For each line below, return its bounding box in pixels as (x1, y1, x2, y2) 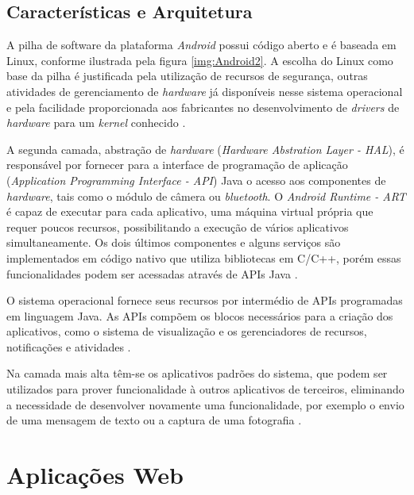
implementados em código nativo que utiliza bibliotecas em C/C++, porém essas (6, 249, 401, 266)
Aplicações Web (6, 459, 184, 491)
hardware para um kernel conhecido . (6, 114, 186, 131)
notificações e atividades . (6, 338, 131, 355)
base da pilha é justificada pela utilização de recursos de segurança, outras (6, 67, 368, 84)
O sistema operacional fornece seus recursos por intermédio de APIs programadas (6, 292, 403, 309)
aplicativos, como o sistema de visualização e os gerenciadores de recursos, (6, 323, 367, 340)
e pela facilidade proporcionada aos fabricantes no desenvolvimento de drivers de (6, 98, 400, 115)
